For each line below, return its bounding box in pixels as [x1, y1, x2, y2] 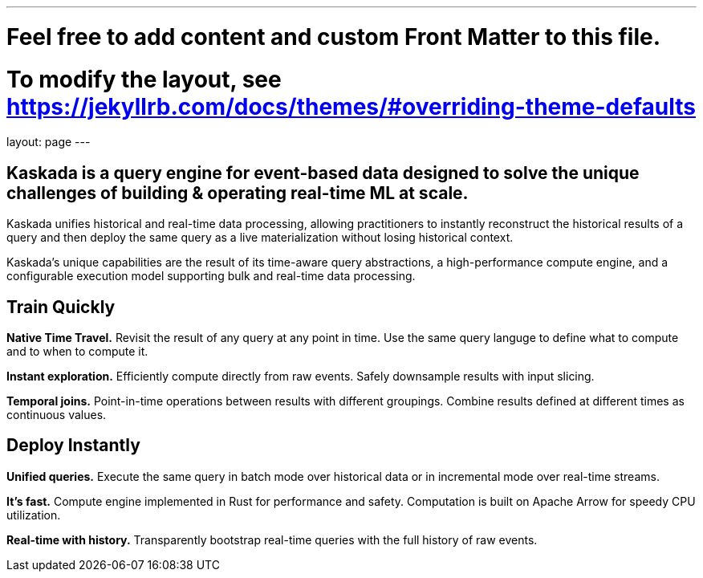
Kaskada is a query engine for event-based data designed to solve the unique [6, 162, 640, 183]
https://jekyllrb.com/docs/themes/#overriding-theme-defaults [6, 92, 696, 120]
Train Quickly [6, 296, 116, 317]
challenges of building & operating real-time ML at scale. [6, 182, 469, 203]
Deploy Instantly [6, 435, 140, 456]
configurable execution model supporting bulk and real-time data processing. [6, 269, 416, 283]
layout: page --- [6, 135, 91, 149]
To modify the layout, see [6, 65, 282, 93]
